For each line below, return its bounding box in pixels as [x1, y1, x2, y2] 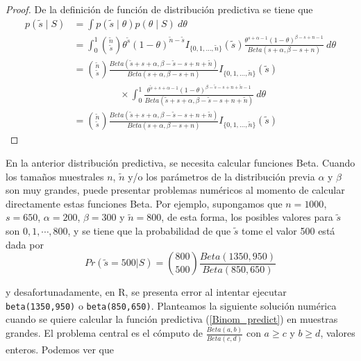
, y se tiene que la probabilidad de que [67, 224, 231, 238]
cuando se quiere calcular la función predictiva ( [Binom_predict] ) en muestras [6, 312, 338, 326]
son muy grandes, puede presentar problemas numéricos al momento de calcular [6, 183, 345, 197]
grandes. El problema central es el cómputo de [6, 326, 203, 340]
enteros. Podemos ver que [6, 342, 114, 356]
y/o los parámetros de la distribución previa [128, 169, 315, 183]
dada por [6, 237, 44, 251]
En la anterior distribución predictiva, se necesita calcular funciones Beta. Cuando [6, 156, 355, 170]
